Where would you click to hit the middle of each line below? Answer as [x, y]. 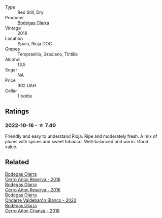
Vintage [13, 28]
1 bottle [25, 96]
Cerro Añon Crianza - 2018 [32, 211]
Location [14, 38]
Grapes [13, 49]
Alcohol [13, 59]
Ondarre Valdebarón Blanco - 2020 [41, 200]
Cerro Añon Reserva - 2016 [33, 189]
